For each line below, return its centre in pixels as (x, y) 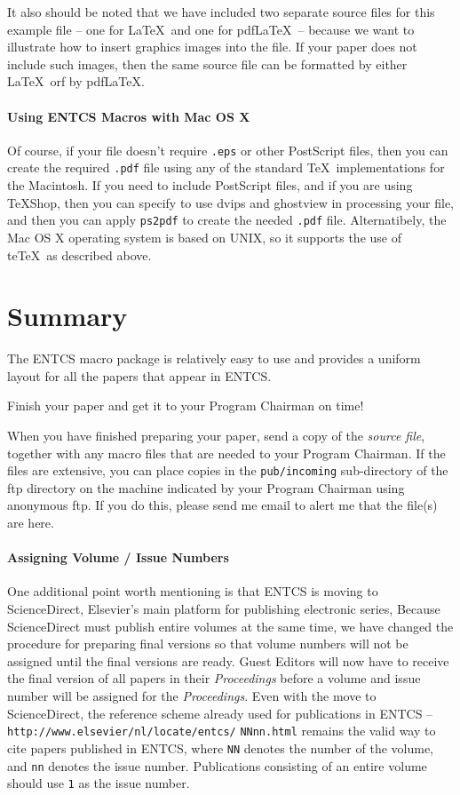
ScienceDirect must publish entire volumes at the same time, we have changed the (230, 626)
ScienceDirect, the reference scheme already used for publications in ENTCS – (220, 713)
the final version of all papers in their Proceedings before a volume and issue (214, 678)
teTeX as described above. (79, 254)
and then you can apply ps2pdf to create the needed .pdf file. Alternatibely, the (227, 220)
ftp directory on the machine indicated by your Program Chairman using (206, 487)
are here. (31, 523)
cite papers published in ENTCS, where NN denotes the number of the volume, (220, 747)
